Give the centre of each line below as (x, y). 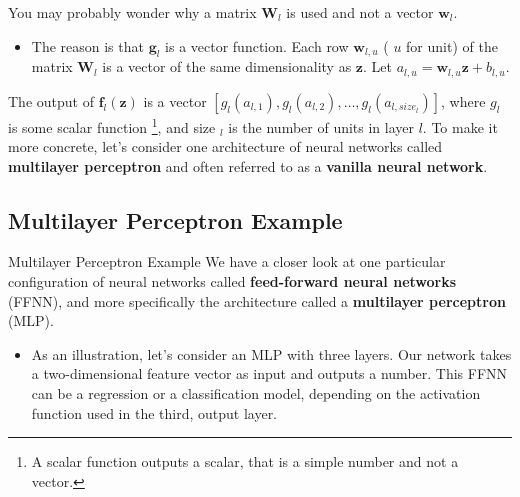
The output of (51, 100)
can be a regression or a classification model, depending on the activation (256, 393)
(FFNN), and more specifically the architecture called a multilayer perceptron (257, 300)
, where (463, 100)
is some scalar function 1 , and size (112, 125)
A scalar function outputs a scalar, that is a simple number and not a (245, 461)
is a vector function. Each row (257, 45)
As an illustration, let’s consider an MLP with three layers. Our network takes (271, 353)
